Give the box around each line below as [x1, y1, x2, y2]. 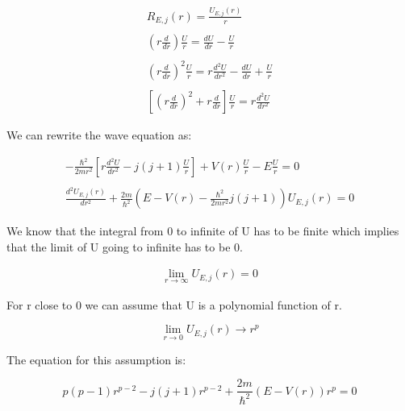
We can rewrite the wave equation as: [6, 127, 192, 143]
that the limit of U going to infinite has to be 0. [6, 238, 243, 255]
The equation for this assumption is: [6, 351, 186, 367]
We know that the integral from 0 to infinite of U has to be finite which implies [6, 222, 399, 239]
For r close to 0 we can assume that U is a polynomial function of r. [6, 296, 342, 313]
